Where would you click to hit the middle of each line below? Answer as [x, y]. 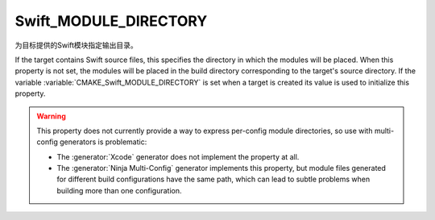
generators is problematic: [103, 142]
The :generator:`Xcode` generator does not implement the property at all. [178, 156]
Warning [51, 116]
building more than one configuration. [119, 190]
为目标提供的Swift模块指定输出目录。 [77, 45]
